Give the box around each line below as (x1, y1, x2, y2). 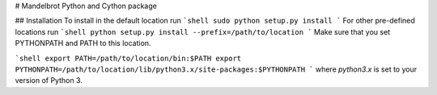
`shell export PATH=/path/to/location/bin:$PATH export (15, 53, 242, 63)
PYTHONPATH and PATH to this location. (15, 39, 151, 48)
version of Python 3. (15, 76, 83, 85)
